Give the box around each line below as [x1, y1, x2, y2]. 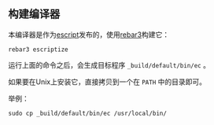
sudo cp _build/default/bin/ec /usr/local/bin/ [8, 109, 168, 117]
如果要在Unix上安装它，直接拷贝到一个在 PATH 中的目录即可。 [8, 77, 207, 86]
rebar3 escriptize [8, 46, 68, 53]
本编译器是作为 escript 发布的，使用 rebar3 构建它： [8, 30, 170, 39]
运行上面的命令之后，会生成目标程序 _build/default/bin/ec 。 [8, 60, 211, 69]
